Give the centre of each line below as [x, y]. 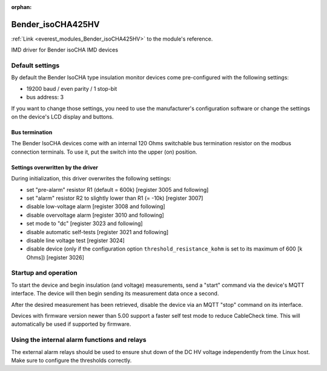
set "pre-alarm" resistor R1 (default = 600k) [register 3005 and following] [117, 189]
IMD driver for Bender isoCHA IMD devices [64, 50]
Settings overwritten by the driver [54, 167]
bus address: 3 [45, 97]
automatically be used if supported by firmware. [71, 324]
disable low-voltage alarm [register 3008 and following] [96, 206]
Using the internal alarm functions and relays [79, 340]
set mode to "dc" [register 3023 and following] [84, 223]
